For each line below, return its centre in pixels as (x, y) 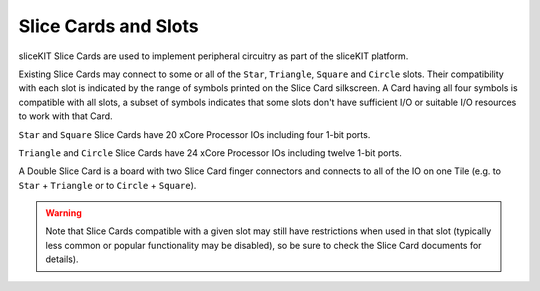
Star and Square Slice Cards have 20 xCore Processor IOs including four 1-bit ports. (194, 134)
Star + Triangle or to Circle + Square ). (107, 185)
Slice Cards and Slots (108, 26)
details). (62, 259)
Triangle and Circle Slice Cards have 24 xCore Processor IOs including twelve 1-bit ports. (210, 152)
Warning (63, 213)
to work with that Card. (66, 116)
